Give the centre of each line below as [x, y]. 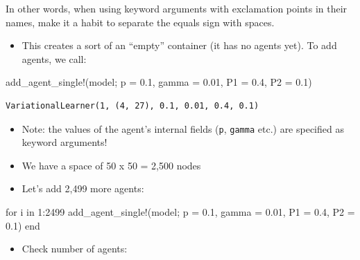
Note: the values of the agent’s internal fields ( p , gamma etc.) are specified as [183, 128]
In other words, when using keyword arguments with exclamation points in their [177, 8]
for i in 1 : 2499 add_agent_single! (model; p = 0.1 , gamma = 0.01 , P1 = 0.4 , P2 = [180, 212]
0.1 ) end [23, 225]
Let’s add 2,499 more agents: [83, 188]
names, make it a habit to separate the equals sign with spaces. [140, 22]
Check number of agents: [75, 249]
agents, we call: [54, 58]
